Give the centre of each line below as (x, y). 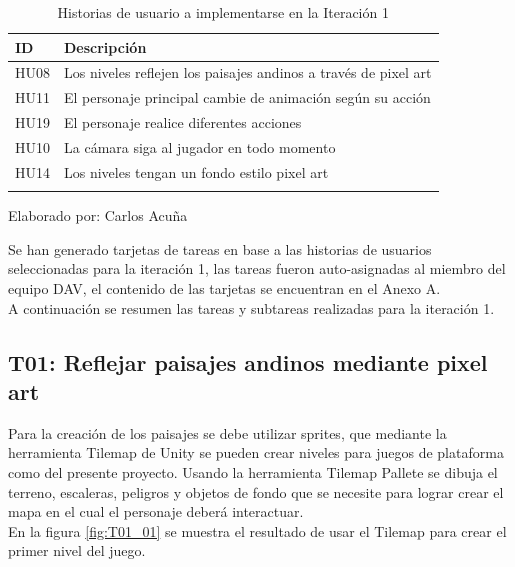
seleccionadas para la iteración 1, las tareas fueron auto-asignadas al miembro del (257, 268)
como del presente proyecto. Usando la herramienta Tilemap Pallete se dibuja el (253, 471)
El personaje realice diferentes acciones (183, 122)
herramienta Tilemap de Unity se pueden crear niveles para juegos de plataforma (256, 452)
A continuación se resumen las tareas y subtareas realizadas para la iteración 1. (251, 307)
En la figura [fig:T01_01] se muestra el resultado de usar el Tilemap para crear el (257, 530)
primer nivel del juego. (77, 550)
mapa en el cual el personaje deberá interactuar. (156, 511)
